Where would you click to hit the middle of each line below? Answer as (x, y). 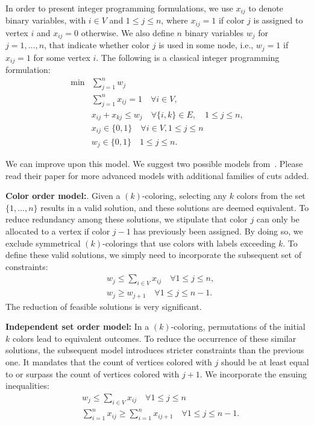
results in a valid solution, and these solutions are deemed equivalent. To (175, 207)
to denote (266, 8)
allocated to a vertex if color (58, 231)
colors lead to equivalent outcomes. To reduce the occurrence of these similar (154, 338)
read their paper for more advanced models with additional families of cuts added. (157, 175)
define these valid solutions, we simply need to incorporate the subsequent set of (153, 255)
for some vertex (62, 57)
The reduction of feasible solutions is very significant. (104, 306)
